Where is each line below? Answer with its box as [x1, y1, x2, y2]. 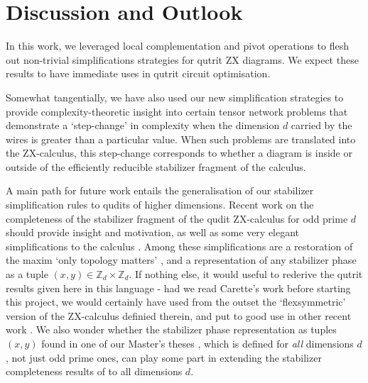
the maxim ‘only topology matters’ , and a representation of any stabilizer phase [6, 252, 357, 267]
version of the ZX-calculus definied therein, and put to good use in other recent [6, 308, 352, 323]
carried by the [291, 118, 352, 133]
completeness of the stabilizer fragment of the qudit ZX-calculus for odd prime [6, 211, 348, 226]
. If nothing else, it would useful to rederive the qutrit [129, 267, 363, 282]
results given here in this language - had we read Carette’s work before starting [6, 280, 351, 295]
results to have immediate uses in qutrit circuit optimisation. [6, 66, 271, 81]
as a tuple [6, 267, 48, 282]
